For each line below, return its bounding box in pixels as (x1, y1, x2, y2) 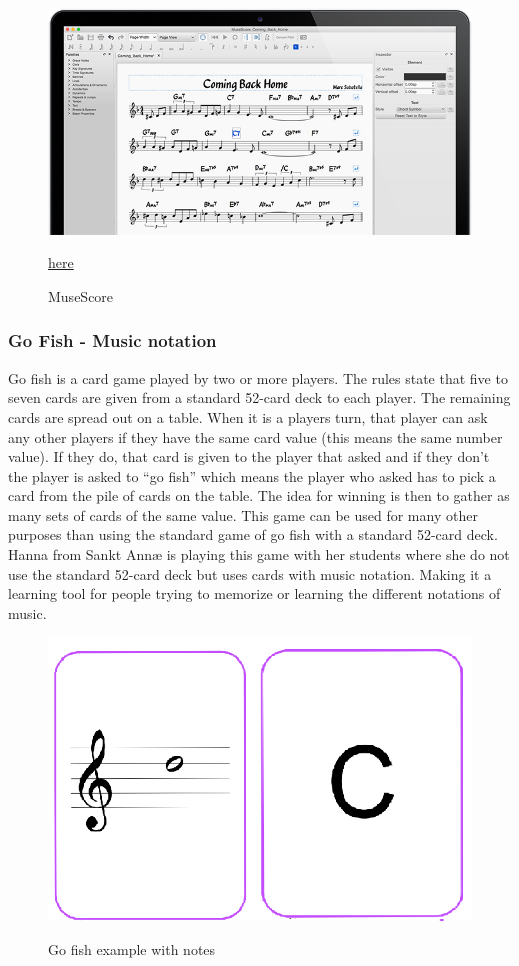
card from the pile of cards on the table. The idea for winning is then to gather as (8, 485, 510, 506)
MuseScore (48, 285, 114, 306)
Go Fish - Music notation (8, 328, 217, 353)
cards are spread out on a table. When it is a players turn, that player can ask (8, 406, 488, 427)
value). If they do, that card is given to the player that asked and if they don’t (8, 446, 490, 467)
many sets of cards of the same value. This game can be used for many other (8, 504, 478, 525)
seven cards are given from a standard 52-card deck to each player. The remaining (8, 387, 511, 408)
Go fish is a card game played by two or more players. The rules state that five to (8, 367, 508, 388)
